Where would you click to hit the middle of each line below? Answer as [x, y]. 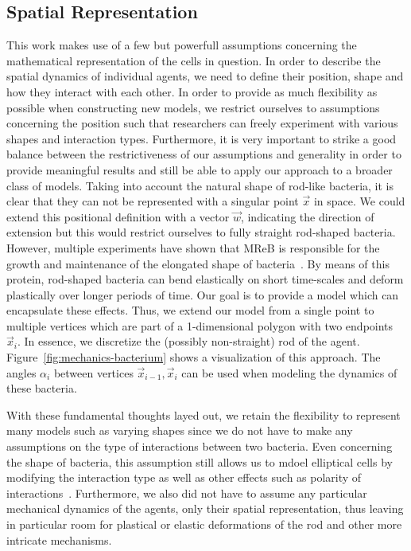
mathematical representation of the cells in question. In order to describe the [194, 60]
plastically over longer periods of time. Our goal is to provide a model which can [203, 294]
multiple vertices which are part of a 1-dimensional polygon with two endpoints [200, 325]
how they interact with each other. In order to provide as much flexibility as [192, 91]
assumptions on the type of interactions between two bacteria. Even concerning [200, 446]
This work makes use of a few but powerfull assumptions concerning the [182, 45]
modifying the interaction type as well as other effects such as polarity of [184, 477]
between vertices [93, 372]
